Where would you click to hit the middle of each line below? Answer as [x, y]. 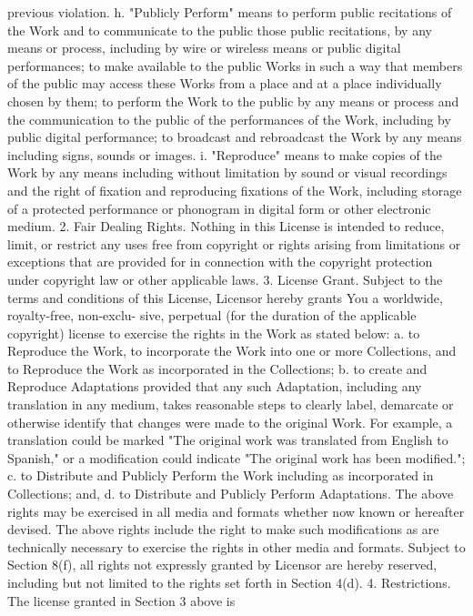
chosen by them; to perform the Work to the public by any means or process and [233, 101]
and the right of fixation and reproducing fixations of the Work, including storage [235, 190]
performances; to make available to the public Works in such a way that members [235, 65]
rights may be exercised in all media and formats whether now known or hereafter [236, 511]
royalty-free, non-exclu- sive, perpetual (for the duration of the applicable [212, 315]
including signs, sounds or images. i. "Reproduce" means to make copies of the [225, 154]
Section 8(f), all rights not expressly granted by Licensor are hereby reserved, [222, 565]
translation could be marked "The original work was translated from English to [228, 440]
